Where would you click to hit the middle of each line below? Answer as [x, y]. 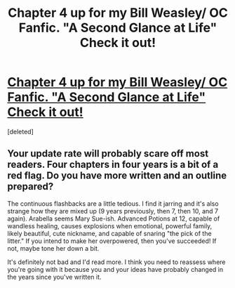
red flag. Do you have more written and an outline [117, 176]
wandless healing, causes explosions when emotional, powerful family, [110, 225]
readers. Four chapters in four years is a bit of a [113, 165]
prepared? [31, 186]
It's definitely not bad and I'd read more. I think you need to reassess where [116, 262]
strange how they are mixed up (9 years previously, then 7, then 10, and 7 [113, 211]
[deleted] [20, 131]
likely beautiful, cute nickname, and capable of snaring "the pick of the [109, 233]
